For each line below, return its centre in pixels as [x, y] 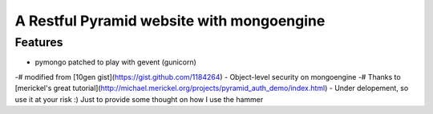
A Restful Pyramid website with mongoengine [170, 21]
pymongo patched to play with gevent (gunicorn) [115, 62]
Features [39, 42]
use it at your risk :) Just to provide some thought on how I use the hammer [139, 99]
